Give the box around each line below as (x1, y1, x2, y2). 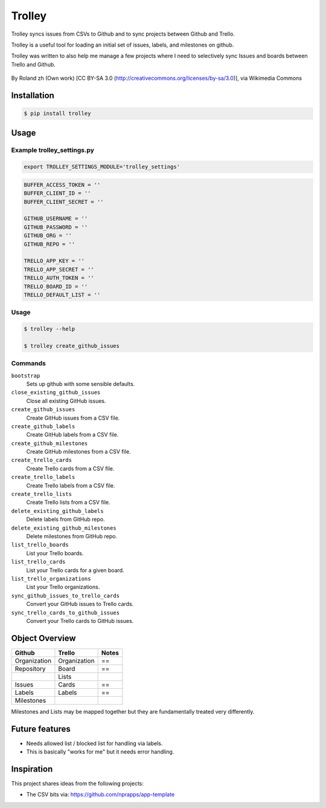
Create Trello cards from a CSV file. (26, 464, 115, 472)
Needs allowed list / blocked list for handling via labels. (26, 740, 163, 747)
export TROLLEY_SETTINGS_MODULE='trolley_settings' (24, 163, 181, 171)
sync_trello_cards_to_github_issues (11, 609, 120, 616)
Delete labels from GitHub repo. (26, 516, 105, 523)
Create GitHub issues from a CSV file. (26, 414, 120, 422)
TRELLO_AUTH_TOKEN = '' (24, 275, 95, 281)
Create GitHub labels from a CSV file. (26, 431, 119, 438)
